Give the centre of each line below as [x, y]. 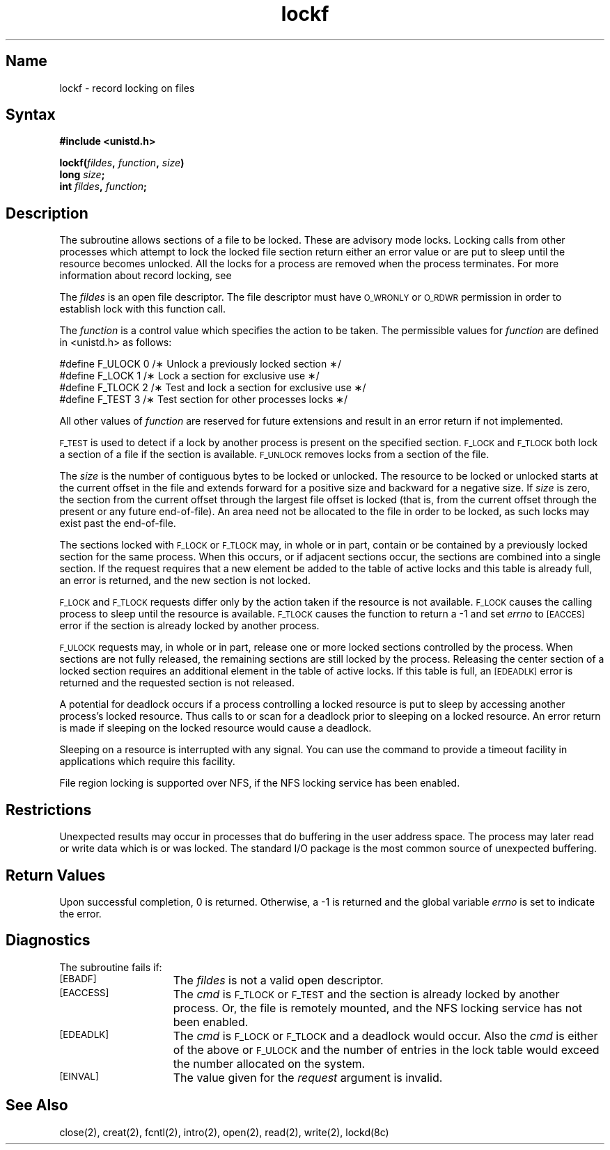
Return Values [56, 875]
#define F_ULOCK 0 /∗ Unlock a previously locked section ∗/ [200, 364]
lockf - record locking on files [127, 88]
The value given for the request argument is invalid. [308, 1077]
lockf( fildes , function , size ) [122, 163]
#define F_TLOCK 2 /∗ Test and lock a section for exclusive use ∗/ [213, 388]
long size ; [82, 175]
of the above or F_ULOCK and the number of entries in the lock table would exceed [386, 1049]
